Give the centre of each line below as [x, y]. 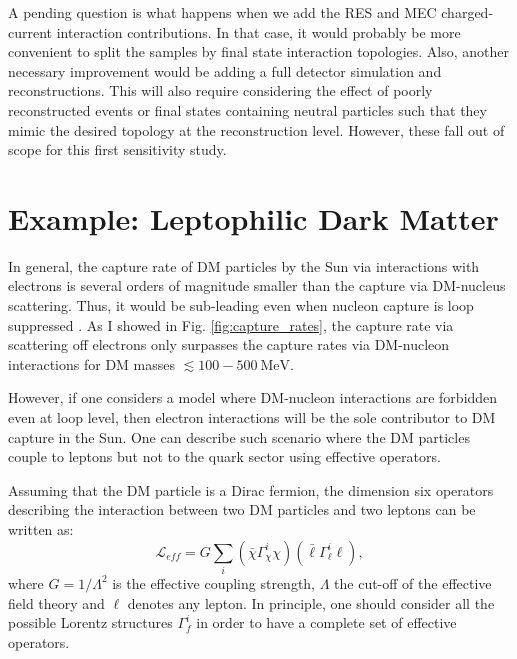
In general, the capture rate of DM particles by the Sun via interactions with [244, 265]
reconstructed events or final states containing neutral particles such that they [247, 109]
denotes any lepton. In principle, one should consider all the [311, 602]
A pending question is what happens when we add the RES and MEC [222, 12]
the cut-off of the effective [413, 582]
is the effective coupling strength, [214, 582]
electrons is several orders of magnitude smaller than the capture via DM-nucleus [257, 285]
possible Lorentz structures [90, 622]
